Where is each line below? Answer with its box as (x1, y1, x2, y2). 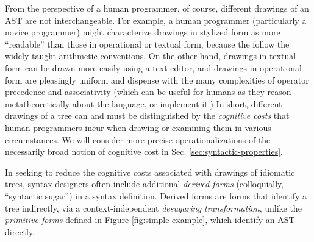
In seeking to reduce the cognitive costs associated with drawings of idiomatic (5, 165, 295, 178)
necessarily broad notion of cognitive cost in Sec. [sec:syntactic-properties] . (5, 145, 284, 158)
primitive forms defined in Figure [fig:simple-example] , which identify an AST (5, 213, 295, 226)
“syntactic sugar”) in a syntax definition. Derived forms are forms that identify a (5, 189, 307, 202)
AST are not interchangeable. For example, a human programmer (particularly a (5, 13, 307, 26)
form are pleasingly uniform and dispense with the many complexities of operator (5, 73, 309, 86)
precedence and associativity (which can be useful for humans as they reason (5, 85, 291, 98)
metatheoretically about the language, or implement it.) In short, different (5, 97, 282, 110)
